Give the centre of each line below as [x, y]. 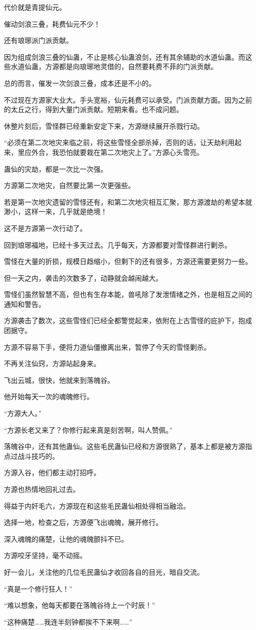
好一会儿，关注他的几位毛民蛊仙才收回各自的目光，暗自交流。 [104, 572]
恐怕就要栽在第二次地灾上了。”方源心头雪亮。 [131, 152]
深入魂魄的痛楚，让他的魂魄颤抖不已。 [66, 538]
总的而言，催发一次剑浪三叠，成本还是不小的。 [80, 83]
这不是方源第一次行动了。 [45, 228]
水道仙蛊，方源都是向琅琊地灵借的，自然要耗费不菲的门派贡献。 [114, 66]
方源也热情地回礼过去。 [42, 489]
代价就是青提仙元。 [35, 7]
